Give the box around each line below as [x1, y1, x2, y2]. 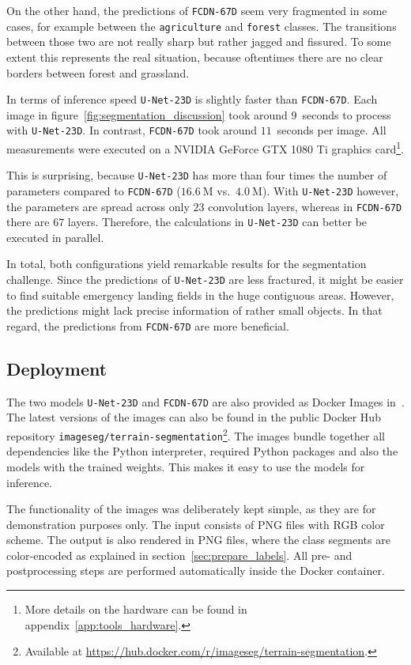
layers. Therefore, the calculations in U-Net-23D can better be [67, 213, 368, 230]
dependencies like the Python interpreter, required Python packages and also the [6, 443, 398, 459]
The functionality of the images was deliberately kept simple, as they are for [6, 501, 376, 517]
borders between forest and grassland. [6, 64, 190, 81]
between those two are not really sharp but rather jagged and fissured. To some [6, 33, 391, 50]
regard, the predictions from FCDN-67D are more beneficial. [6, 317, 289, 334]
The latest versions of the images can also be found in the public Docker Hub [6, 409, 381, 425]
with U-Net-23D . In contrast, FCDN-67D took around [6, 122, 258, 138]
